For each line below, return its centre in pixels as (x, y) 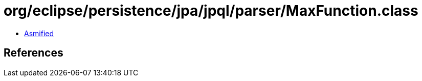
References (34, 53)
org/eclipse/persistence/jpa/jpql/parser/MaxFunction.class (211, 11)
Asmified (39, 33)
